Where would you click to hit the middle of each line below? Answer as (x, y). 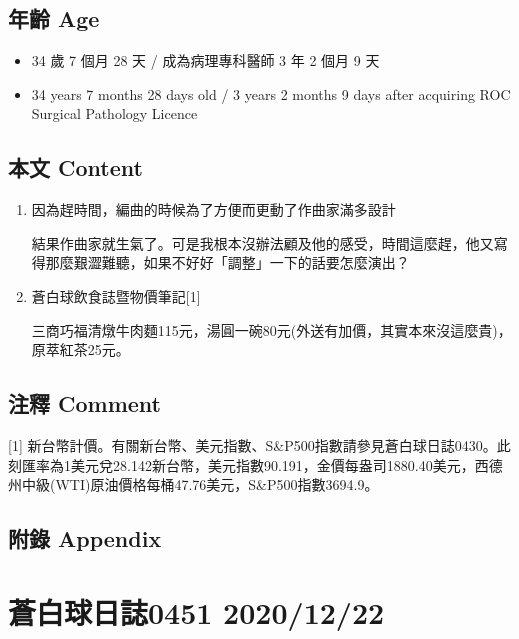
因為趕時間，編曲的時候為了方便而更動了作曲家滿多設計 (213, 209)
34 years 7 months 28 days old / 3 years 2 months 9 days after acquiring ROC (271, 93)
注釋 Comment (85, 403)
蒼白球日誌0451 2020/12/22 (196, 611)
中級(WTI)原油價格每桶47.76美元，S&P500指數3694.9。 (200, 484)
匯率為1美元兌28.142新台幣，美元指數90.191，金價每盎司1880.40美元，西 (255, 464)
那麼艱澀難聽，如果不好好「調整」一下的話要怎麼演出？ (227, 262)
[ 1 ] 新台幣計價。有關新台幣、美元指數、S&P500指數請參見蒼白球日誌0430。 (252, 444)
